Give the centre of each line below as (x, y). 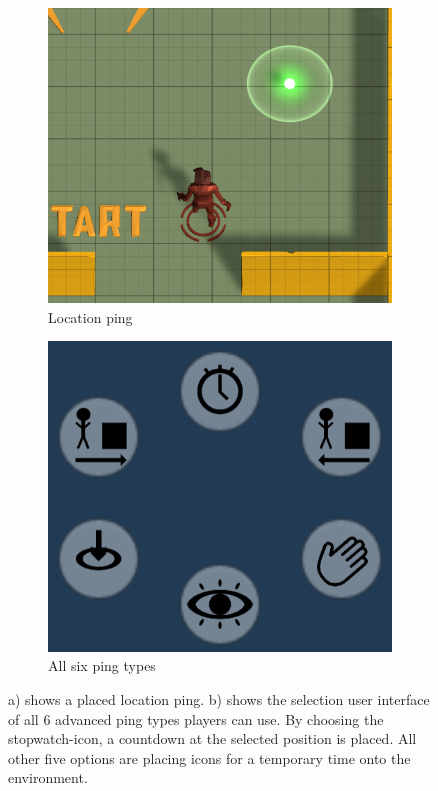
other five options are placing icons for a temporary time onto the (209, 757)
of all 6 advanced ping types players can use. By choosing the (196, 718)
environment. (48, 777)
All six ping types (102, 665)
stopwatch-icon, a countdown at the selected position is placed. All (212, 738)
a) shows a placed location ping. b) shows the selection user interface (219, 698)
